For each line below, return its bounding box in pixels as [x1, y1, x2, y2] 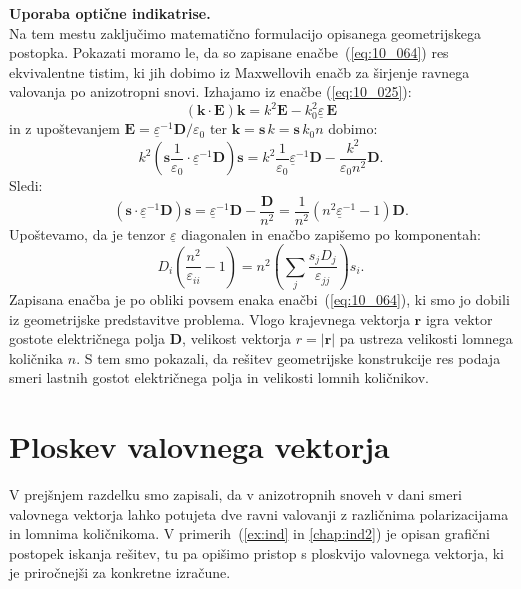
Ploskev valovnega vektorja [9, 426, 390, 467]
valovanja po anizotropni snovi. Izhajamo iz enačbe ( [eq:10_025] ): [9, 81, 412, 102]
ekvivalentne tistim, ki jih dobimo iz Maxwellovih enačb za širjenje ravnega [9, 61, 470, 82]
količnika [9, 347, 64, 368]
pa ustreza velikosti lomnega [339, 328, 513, 349]
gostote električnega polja [9, 328, 166, 349]
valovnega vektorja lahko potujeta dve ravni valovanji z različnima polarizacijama [9, 503, 509, 524]
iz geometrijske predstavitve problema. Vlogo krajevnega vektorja [9, 308, 410, 329]
